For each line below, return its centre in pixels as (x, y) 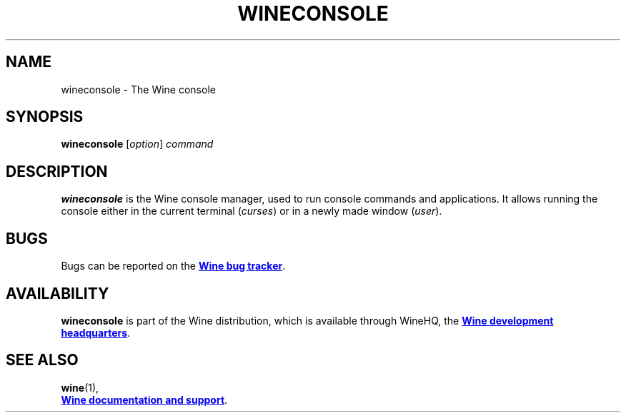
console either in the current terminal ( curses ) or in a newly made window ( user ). (252, 211)
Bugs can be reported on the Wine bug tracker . (173, 266)
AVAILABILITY (58, 293)
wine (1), (80, 387)
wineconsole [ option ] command (137, 144)
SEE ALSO (42, 360)
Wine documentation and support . (144, 399)
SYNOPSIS (45, 117)
